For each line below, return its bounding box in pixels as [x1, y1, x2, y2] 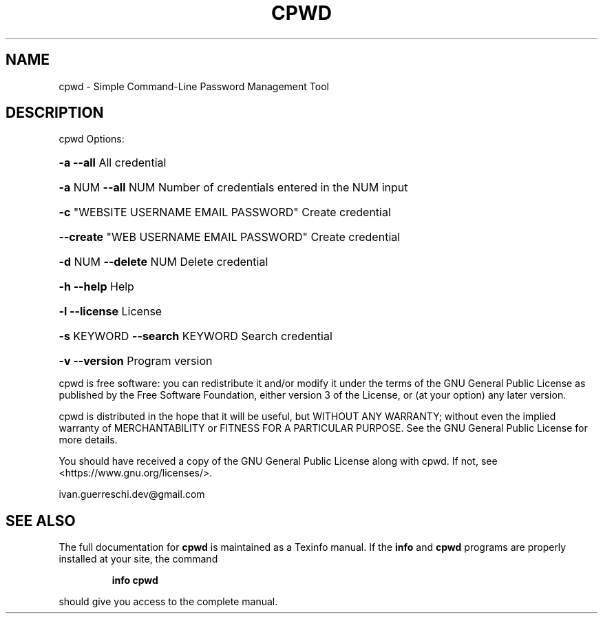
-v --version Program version [59, 354, 213, 368]
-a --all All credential [59, 156, 167, 170]
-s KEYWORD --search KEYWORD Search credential [59, 329, 332, 344]
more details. [59, 434, 118, 446]
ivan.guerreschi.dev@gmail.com [59, 488, 205, 501]
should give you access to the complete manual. [59, 596, 278, 608]
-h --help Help [59, 280, 134, 294]
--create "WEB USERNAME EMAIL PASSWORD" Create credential [59, 230, 401, 244]
